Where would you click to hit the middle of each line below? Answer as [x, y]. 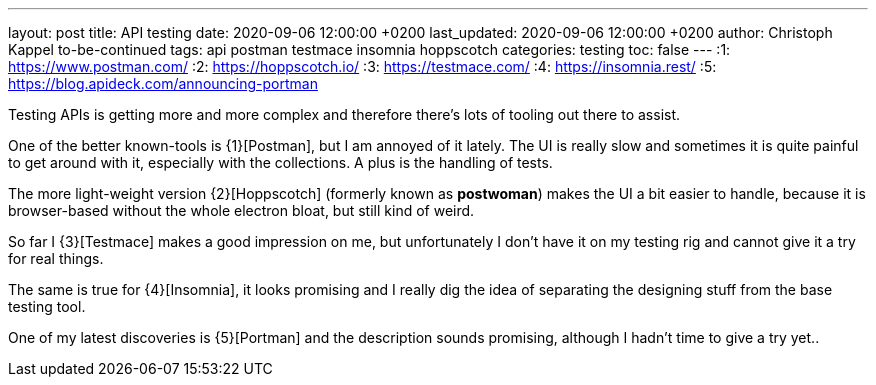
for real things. [56, 258]
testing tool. [47, 306]
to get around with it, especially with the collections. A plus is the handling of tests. [280, 162]
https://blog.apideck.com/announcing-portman [163, 83]
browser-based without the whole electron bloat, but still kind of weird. [241, 210]
